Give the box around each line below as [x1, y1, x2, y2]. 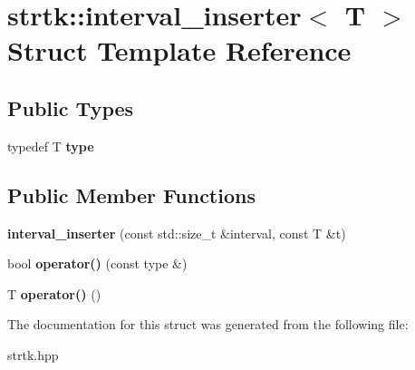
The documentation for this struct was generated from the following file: [7, 315, 409, 334]
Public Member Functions [7, 180, 256, 209]
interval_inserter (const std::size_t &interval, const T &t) [7, 223, 346, 242]
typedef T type [7, 136, 94, 155]
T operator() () [7, 284, 101, 303]
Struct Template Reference [7, 32, 352, 69]
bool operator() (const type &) [7, 254, 188, 273]
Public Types [7, 93, 134, 122]
